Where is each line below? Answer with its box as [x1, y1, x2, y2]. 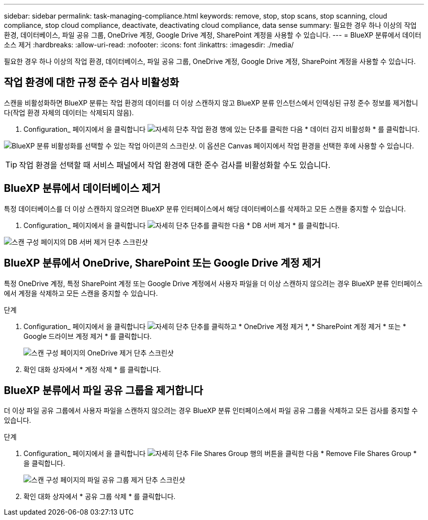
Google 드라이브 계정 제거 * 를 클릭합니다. [23, 332, 152, 340]
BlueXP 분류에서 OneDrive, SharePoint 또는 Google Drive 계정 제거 [4, 257, 321, 270]
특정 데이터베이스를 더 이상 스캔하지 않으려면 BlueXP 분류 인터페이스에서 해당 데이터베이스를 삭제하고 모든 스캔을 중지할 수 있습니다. [4, 204, 406, 213]
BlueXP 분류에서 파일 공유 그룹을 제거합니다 [4, 384, 203, 396]
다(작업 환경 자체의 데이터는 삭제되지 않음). [4, 108, 134, 117]
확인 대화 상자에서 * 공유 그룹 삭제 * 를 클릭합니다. [23, 492, 176, 501]
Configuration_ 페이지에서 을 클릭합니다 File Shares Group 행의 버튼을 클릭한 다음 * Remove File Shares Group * [23, 449, 417, 458]
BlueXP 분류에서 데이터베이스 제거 [4, 182, 161, 195]
